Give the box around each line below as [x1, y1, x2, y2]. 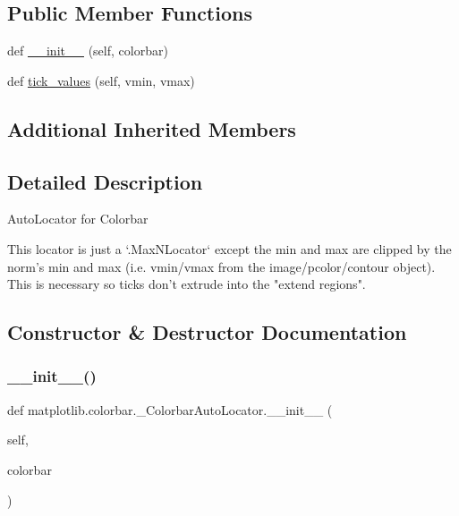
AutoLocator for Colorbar [7, 209, 149, 228]
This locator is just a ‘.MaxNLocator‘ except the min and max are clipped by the [7, 239, 452, 258]
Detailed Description [7, 167, 203, 195]
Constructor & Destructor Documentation [7, 318, 407, 346]
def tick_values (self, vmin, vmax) [7, 71, 195, 89]
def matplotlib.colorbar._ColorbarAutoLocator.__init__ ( [7, 400, 333, 419]
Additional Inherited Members [7, 114, 296, 142]
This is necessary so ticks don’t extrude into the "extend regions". [7, 275, 366, 293]
